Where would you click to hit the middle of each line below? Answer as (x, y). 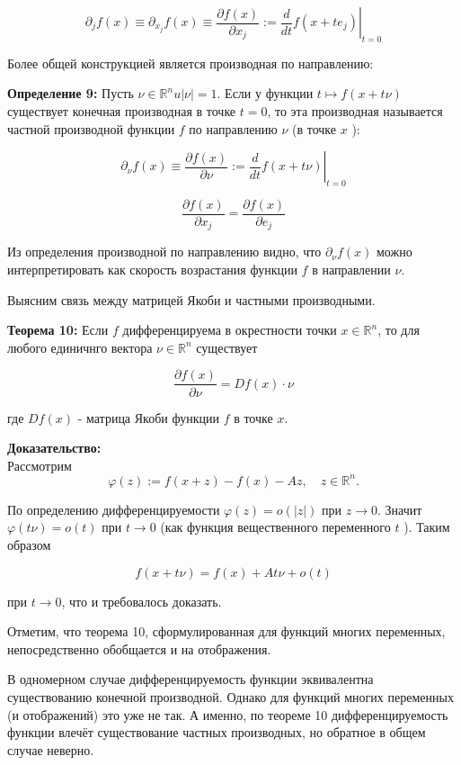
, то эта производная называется (355, 110)
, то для (399, 330)
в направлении (351, 270)
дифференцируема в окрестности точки (230, 330)
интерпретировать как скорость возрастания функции (152, 270)
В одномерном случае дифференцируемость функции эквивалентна (191, 679)
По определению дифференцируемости (114, 509)
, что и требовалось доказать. (142, 601)
